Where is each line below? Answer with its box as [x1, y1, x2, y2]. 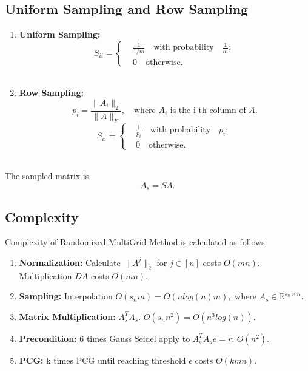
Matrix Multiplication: [19, 310, 116, 322]
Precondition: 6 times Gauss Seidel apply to [19, 332, 190, 344]
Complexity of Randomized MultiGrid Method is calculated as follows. [5, 236, 267, 248]
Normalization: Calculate [19, 256, 121, 268]
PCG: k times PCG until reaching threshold [19, 353, 186, 366]
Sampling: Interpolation [19, 290, 113, 302]
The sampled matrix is [5, 169, 89, 182]
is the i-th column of [170, 106, 246, 115]
